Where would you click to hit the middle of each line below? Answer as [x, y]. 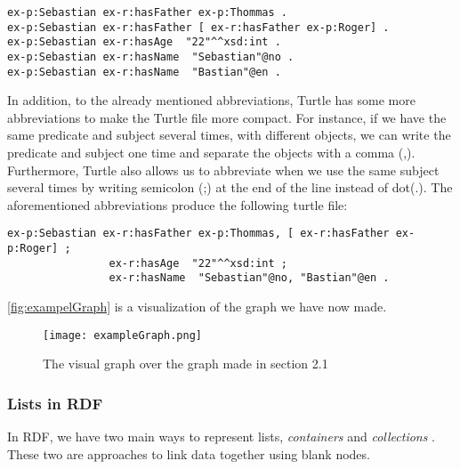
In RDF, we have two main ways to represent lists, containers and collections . [222, 437]
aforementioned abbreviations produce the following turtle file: [178, 204]
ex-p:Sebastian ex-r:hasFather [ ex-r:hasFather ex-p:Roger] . [198, 27]
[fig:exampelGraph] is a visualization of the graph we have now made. [197, 307]
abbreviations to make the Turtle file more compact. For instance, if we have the [227, 117]
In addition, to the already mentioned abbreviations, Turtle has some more [211, 100]
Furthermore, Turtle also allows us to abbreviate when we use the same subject [223, 170]
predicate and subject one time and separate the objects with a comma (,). [211, 153]
